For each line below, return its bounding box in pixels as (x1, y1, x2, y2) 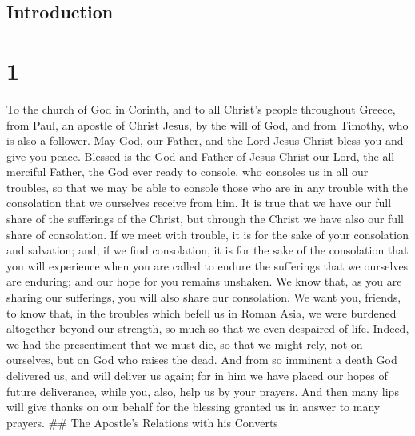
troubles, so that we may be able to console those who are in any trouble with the (6, 178, 409, 195)
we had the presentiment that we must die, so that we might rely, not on (6, 335, 363, 352)
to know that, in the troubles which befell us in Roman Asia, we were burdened (6, 304, 397, 321)
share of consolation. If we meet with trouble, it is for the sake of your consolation (6, 226, 409, 242)
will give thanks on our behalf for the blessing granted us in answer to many (6, 398, 381, 415)
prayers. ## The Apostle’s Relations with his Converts (6, 414, 278, 430)
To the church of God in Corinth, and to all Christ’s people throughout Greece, (6, 100, 396, 117)
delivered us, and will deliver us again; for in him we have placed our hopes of (6, 367, 388, 383)
